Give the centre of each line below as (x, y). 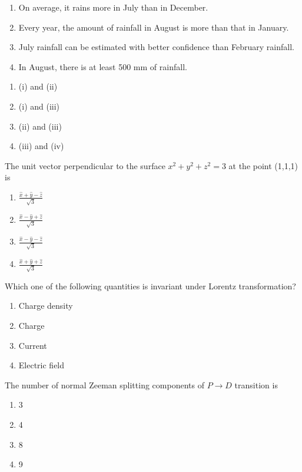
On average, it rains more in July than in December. (113, 7)
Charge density (46, 306)
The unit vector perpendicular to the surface (85, 165)
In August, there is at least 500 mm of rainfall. (103, 66)
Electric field (42, 365)
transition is (256, 384)
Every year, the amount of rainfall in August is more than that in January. (154, 27)
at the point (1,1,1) (263, 165)
